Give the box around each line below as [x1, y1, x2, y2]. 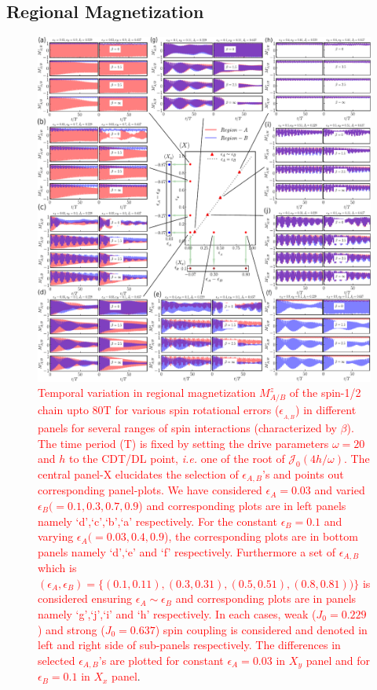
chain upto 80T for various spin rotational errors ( [38, 402, 280, 418]
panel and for [306, 651, 370, 668]
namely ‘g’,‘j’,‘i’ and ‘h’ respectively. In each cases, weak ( [38, 605, 317, 622]
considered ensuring [38, 590, 133, 607]
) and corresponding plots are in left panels [138, 497, 346, 513]
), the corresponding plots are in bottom [163, 528, 358, 545]
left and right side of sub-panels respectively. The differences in [38, 637, 341, 653]
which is [38, 560, 77, 576]
